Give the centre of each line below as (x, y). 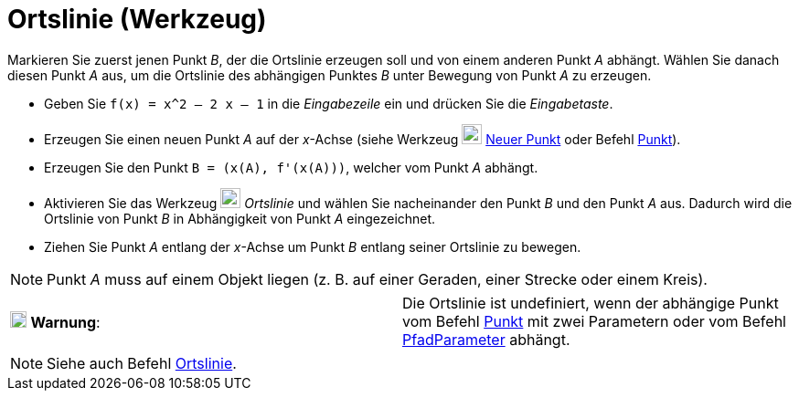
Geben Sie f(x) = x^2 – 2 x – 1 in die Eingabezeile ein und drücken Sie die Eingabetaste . (329, 103)
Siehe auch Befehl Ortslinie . (142, 363)
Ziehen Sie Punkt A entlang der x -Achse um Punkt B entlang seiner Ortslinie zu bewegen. (313, 246)
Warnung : (65, 322)
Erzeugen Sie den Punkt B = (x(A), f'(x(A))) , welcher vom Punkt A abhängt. (291, 167)
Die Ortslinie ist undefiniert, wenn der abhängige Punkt (591, 303)
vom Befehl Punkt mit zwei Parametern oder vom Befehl (594, 321)
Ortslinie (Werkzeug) (137, 19)
